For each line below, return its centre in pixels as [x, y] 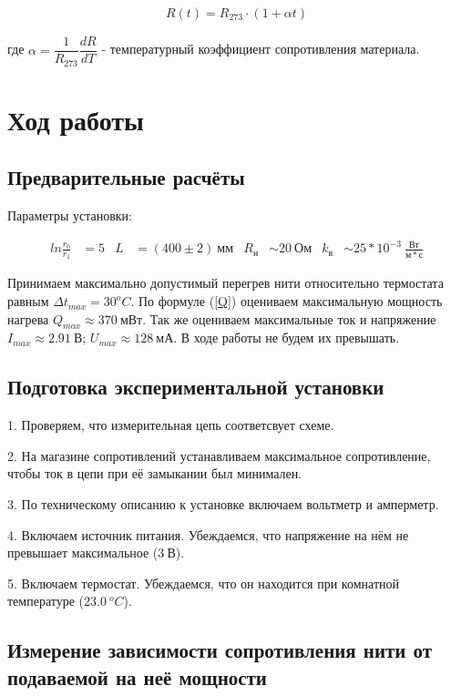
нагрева [28, 318]
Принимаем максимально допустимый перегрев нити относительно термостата [225, 283]
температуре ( [46, 601]
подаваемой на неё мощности [137, 676]
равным [28, 301]
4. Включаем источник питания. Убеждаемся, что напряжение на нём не [208, 534]
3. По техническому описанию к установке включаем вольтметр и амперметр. [223, 504]
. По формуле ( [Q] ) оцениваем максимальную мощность [287, 301]
